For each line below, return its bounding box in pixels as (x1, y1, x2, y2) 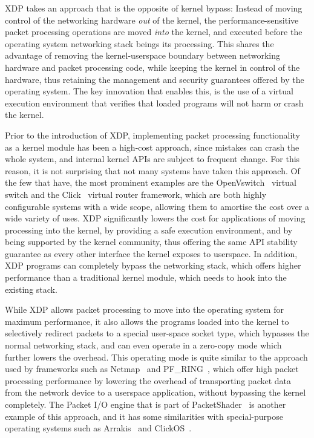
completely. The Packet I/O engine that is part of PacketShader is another (5, 398, 286, 410)
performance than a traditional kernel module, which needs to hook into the (5, 271, 287, 284)
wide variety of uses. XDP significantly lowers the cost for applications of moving (5, 212, 306, 224)
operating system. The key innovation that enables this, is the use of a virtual (5, 85, 293, 97)
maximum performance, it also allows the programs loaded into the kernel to (5, 315, 289, 327)
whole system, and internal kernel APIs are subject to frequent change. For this (5, 152, 300, 165)
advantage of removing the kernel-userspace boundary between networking (5, 49, 280, 62)
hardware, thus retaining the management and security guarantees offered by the (5, 73, 304, 85)
